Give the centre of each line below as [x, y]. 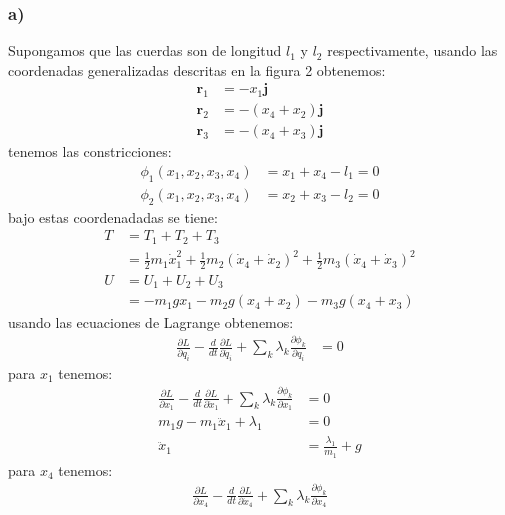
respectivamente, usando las [412, 50]
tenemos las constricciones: [90, 151]
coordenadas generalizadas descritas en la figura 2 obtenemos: [197, 69]
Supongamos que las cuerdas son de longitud [145, 50]
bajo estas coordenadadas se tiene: [113, 216]
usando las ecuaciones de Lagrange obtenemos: [151, 321]
